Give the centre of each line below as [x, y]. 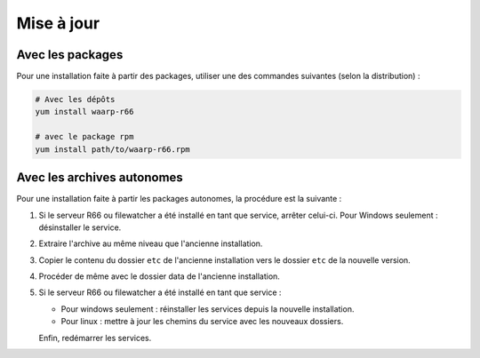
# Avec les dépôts [75, 99]
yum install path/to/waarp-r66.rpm [112, 149]
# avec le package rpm [84, 137]
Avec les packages [70, 55]
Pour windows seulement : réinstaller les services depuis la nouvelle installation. [208, 309]
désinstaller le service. [80, 227]
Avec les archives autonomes [100, 178]
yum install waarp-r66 [84, 112]
